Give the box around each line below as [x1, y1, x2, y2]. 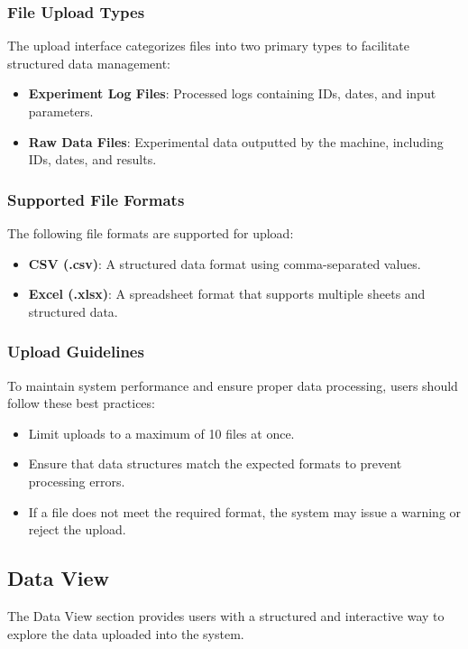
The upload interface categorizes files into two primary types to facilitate [7, 36, 410, 55]
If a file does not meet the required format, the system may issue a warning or [28, 502, 462, 521]
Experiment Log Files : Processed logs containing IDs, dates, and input [28, 84, 436, 103]
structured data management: [7, 53, 170, 72]
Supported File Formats [7, 188, 185, 210]
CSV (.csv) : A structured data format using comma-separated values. [28, 254, 421, 273]
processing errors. [28, 471, 125, 490]
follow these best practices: [7, 394, 155, 413]
